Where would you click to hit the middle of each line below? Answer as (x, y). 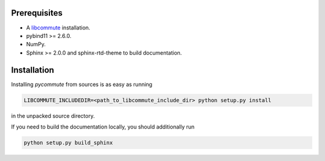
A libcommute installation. (58, 28)
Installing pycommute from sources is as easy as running (82, 84)
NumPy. (36, 44)
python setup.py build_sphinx (68, 142)
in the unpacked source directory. (53, 116)
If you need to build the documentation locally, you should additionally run (103, 127)
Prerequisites (37, 13)
